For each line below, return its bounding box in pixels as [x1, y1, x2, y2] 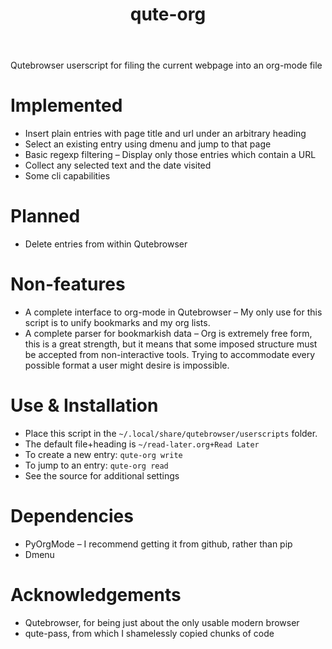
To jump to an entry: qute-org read [24, 459, 169, 471]
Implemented [10, 94, 123, 117]
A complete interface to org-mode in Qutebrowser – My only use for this [24, 306, 323, 318]
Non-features [10, 273, 126, 296]
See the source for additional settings [24, 469, 180, 482]
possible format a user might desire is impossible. [24, 359, 230, 371]
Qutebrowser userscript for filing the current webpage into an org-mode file [10, 59, 323, 72]
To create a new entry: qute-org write [24, 448, 183, 460]
